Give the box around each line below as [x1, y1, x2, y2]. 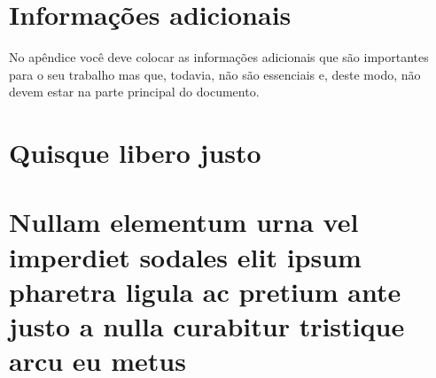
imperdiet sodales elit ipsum [9, 238, 362, 274]
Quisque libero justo [9, 135, 261, 171]
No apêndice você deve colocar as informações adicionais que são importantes [9, 48, 429, 66]
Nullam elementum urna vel [9, 204, 359, 240]
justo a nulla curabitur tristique [9, 308, 405, 344]
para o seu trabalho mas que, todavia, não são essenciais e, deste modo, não [9, 65, 421, 83]
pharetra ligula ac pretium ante [9, 273, 401, 309]
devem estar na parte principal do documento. [9, 82, 260, 101]
